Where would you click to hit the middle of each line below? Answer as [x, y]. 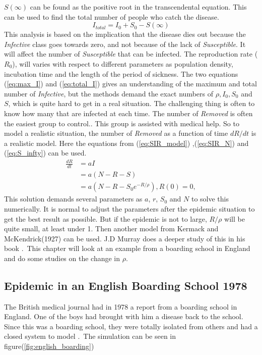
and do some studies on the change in [62, 258]
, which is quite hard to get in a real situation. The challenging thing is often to [132, 103]
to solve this [210, 199]
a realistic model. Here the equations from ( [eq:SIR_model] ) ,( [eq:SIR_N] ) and [126, 143]
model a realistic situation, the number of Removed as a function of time [116, 133]
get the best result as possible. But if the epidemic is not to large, [106, 218]
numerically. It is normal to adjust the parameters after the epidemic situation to [129, 208]
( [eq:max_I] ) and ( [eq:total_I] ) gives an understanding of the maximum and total [130, 84]
